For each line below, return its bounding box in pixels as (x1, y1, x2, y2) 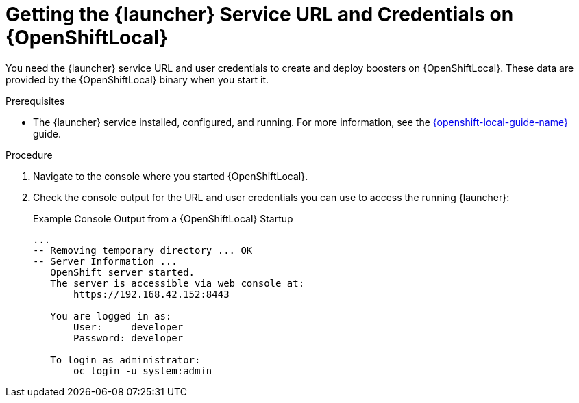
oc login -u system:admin (73, 365, 212, 376)
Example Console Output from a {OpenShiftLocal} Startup (33, 212, 293, 224)
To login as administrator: (50, 354, 201, 365)
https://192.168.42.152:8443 (73, 288, 230, 300)
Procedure (5, 148, 53, 161)
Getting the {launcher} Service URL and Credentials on (5, 3, 514, 26)
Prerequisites (5, 94, 65, 107)
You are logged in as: (50, 310, 172, 322)
